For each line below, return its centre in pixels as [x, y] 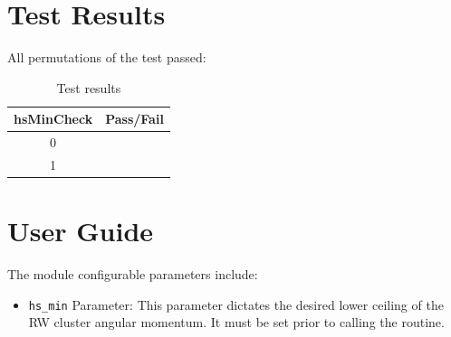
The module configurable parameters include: [133, 274]
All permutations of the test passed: [107, 57]
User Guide [81, 231]
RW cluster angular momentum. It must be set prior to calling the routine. [236, 322]
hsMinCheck [53, 119]
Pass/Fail [134, 119]
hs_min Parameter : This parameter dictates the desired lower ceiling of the [236, 304]
